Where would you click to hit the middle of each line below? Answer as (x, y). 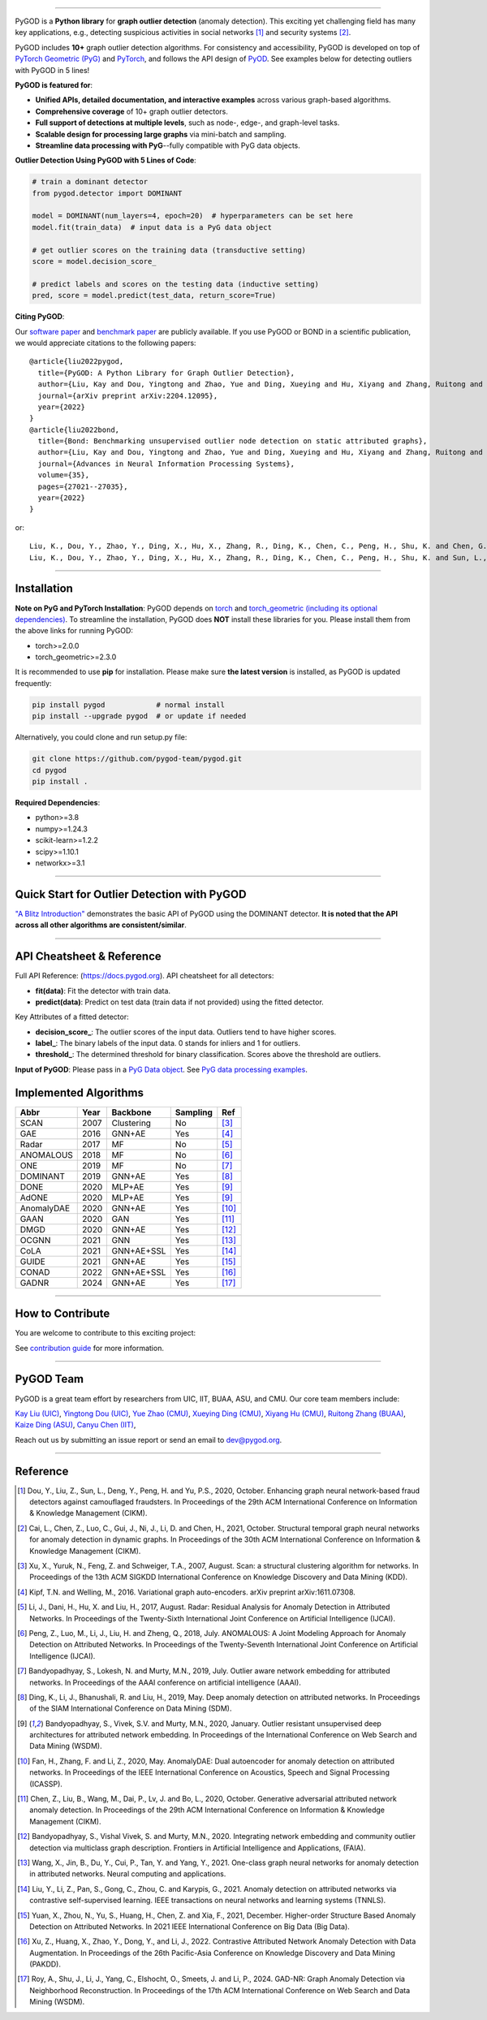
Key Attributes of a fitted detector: (72, 1017)
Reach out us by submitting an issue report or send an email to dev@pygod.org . (149, 1439)
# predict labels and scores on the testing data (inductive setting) (176, 284)
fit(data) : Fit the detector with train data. (103, 991)
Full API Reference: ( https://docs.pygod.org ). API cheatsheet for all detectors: (144, 976)
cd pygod (50, 770)
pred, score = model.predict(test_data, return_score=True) (154, 296)
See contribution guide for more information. (89, 1348)
